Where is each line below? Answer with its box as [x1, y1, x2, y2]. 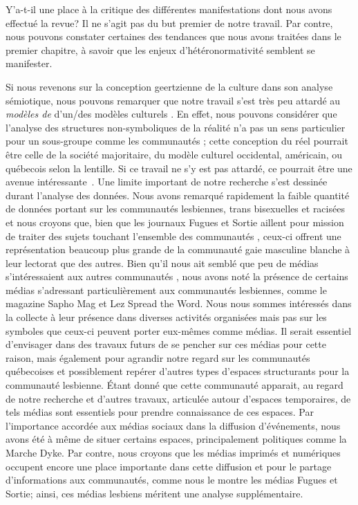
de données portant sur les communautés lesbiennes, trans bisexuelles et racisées [6, 201, 345, 216]
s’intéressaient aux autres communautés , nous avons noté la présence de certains [6, 269, 348, 284]
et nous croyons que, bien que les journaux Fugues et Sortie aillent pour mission [6, 214, 344, 229]
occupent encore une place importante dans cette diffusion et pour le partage [6, 459, 332, 473]
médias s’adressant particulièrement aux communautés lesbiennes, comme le [6, 282, 327, 297]
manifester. [6, 56, 53, 71]
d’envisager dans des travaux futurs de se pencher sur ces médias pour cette [6, 337, 326, 351]
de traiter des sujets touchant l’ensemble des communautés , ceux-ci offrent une [6, 228, 341, 243]
